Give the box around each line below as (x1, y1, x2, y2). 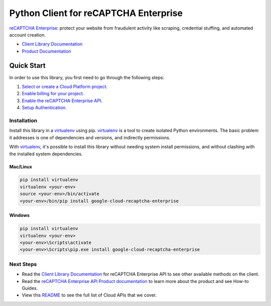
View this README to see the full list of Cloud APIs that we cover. (22, 292, 157, 298)
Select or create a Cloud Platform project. (22, 84, 108, 90)
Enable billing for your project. (22, 91, 84, 97)
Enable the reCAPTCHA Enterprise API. (22, 98, 103, 104)
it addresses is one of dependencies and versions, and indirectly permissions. (9, 134, 171, 140)
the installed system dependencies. (9, 151, 83, 157)
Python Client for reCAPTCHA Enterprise (9, 8, 183, 19)
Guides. (22, 285, 38, 291)
